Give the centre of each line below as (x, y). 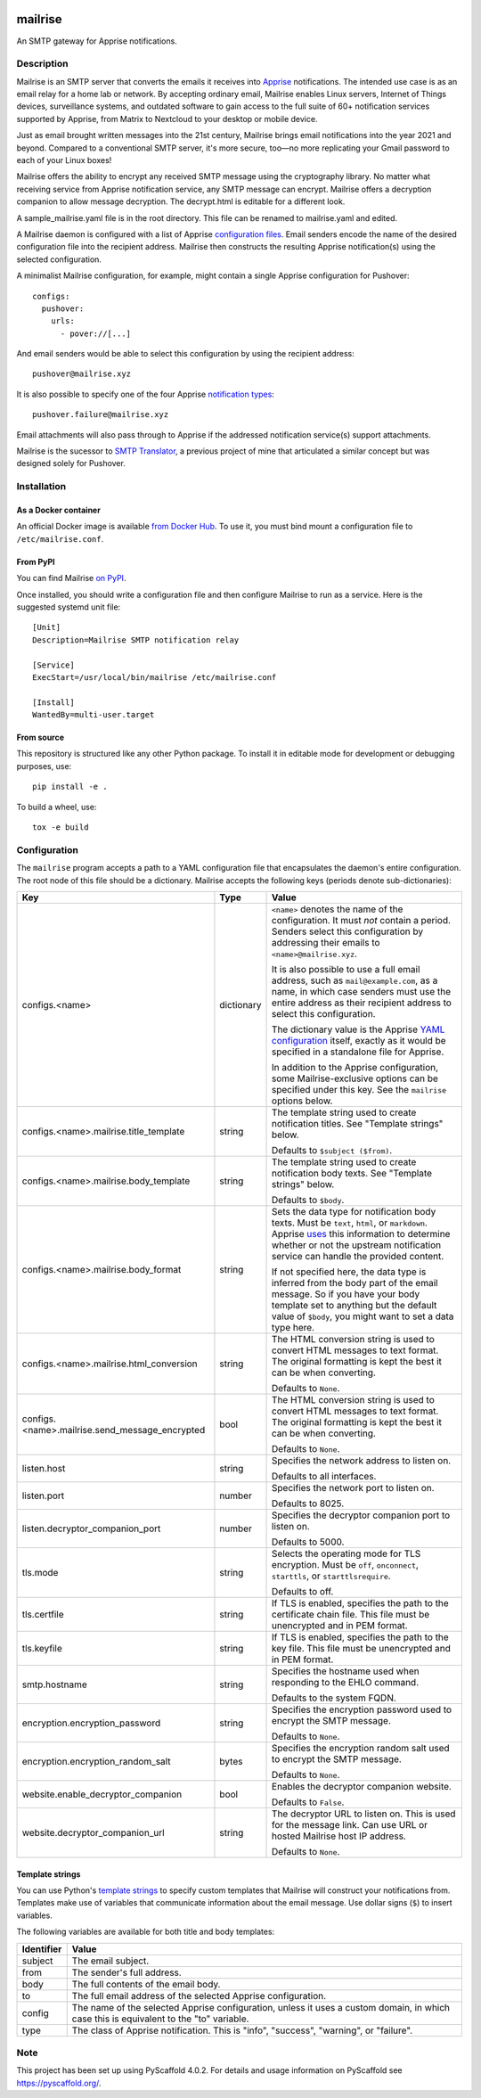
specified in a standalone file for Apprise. (358, 1052)
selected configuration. (59, 259)
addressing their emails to (326, 942)
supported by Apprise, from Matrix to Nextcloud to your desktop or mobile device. (167, 119)
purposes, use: (44, 766)
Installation (41, 487)
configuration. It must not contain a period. (362, 920)
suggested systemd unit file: (69, 607)
